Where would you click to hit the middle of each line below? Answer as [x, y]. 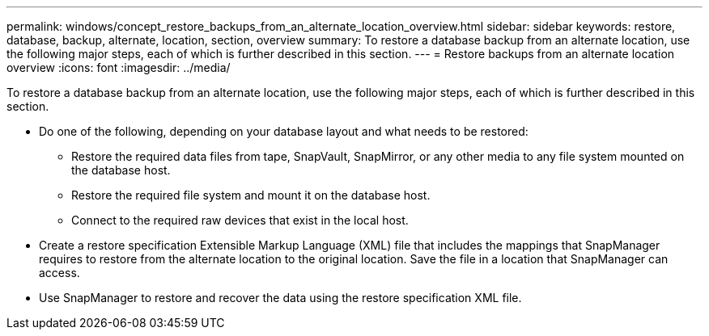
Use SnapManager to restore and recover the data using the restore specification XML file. [280, 298]
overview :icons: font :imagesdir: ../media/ [119, 67]
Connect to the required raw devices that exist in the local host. [240, 220]
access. [59, 273]
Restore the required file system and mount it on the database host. [251, 195]
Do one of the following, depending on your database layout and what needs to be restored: [284, 131]
